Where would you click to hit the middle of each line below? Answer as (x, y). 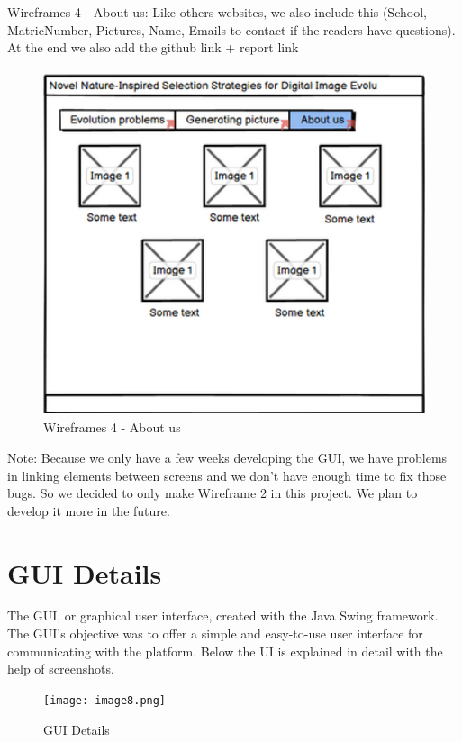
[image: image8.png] (105, 700)
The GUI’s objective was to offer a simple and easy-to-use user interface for (215, 633)
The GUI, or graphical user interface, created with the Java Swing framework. (223, 615)
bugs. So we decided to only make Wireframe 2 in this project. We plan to (213, 493)
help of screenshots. (61, 669)
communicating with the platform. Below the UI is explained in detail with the (225, 651)
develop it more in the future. (89, 510)
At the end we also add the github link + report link (153, 47)
